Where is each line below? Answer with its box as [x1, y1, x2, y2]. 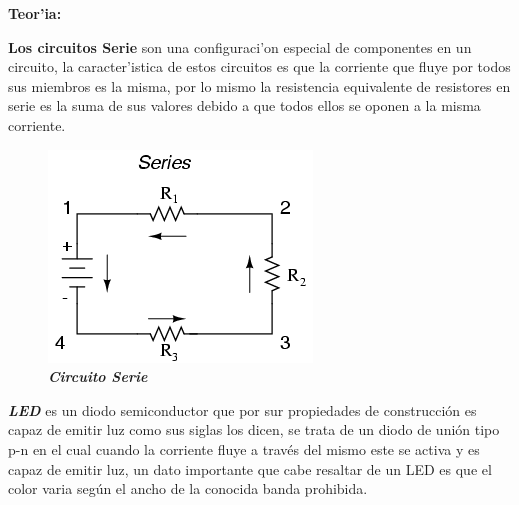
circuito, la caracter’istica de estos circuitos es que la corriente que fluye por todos [8, 56, 511, 77]
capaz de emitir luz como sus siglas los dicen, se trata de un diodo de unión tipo [8, 419, 500, 440]
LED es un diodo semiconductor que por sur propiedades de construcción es [8, 399, 477, 420]
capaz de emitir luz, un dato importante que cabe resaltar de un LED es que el [8, 458, 492, 479]
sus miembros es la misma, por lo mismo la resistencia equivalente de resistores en [8, 75, 511, 96]
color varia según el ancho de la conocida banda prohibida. [8, 478, 368, 499]
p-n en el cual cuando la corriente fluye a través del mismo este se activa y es [8, 438, 480, 459]
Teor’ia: [8, 3, 62, 23]
